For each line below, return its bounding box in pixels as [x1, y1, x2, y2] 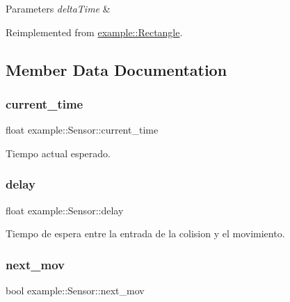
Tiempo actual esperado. [6, 145, 111, 160]
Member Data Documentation [6, 58, 227, 80]
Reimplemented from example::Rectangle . [6, 24, 183, 39]
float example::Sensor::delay [6, 202, 124, 217]
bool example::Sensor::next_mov [6, 283, 145, 297]
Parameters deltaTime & [6, 1, 111, 15]
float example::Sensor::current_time [6, 122, 159, 137]
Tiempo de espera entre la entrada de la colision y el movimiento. [6, 226, 285, 241]
